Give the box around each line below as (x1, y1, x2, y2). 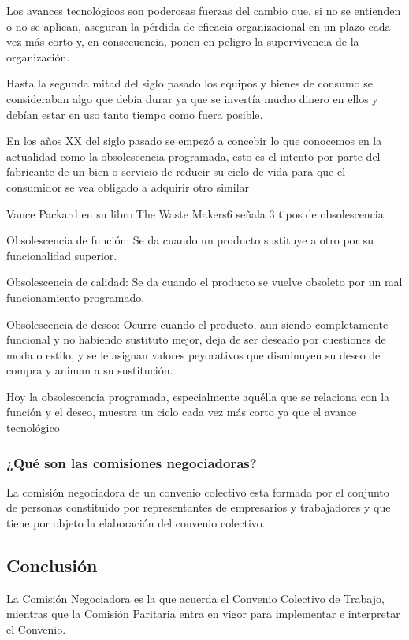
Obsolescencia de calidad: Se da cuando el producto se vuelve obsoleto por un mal (6, 273, 403, 290)
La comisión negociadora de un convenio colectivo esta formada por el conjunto (6, 483, 389, 500)
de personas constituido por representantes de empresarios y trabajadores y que (6, 499, 391, 515)
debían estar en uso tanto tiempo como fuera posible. (6, 106, 263, 122)
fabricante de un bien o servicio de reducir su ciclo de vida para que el (6, 163, 346, 180)
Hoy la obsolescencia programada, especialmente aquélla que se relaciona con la (6, 388, 390, 404)
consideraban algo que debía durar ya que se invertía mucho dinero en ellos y (6, 90, 378, 106)
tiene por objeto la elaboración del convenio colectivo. (6, 515, 266, 531)
